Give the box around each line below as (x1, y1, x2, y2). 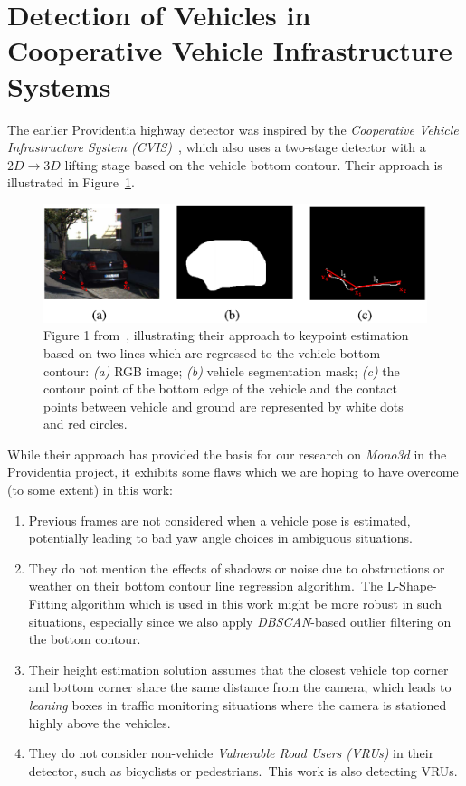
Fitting (28, 594, 68, 613)
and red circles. (43, 414, 128, 433)
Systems (7, 67, 111, 104)
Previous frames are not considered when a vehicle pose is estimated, (28, 510, 411, 529)
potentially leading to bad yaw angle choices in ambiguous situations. (28, 528, 414, 547)
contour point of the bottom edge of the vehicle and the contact (43, 379, 397, 398)
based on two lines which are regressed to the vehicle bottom (43, 343, 381, 362)
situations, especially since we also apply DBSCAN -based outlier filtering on (28, 611, 452, 630)
